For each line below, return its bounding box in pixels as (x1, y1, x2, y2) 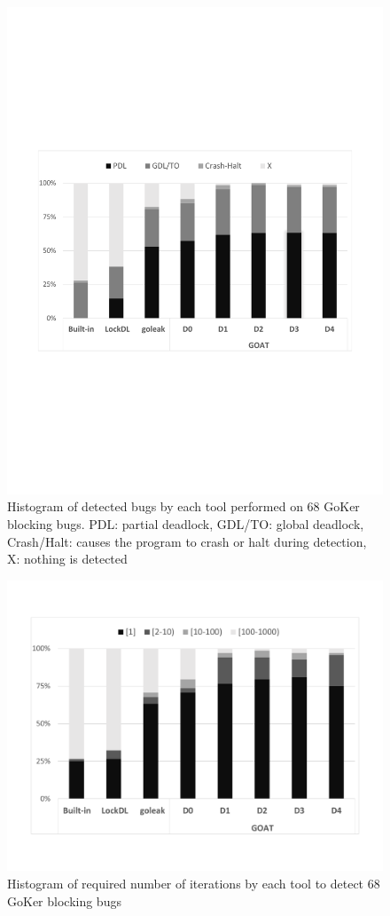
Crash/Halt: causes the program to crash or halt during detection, (7, 532, 367, 550)
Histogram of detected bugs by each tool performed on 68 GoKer (7, 497, 360, 516)
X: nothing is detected (7, 549, 128, 568)
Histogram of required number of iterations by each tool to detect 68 (7, 873, 380, 892)
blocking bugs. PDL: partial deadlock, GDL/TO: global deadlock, (7, 515, 364, 533)
